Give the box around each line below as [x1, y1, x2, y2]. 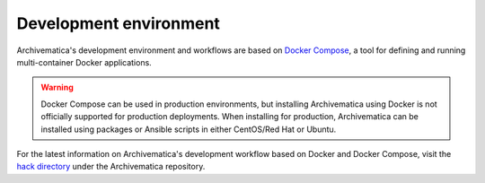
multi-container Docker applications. [16, 57, 152, 67]
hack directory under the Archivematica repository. [16, 161, 206, 172]
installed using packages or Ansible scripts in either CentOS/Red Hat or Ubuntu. [40, 124, 337, 135]
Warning [40, 82, 74, 93]
